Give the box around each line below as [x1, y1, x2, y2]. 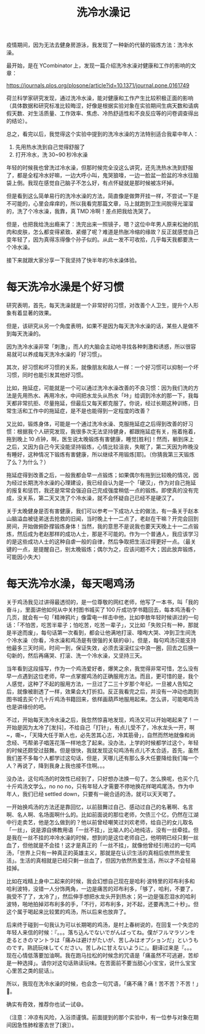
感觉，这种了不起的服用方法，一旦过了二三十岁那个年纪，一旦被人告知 [11, 680, 188, 688]
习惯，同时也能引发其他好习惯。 [6, 371, 87, 379]
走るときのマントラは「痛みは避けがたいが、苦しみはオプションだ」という [6, 937, 193, 944]
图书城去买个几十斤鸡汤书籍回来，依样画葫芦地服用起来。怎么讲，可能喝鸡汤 [6, 696, 199, 703]
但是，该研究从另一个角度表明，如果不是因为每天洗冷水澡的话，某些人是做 [6, 322, 193, 330]
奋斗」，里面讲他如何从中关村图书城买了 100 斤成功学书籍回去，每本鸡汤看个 [6, 606, 196, 614]
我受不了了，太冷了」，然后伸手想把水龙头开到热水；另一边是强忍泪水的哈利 [6, 893, 196, 900]
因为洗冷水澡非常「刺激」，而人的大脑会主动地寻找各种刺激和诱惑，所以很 [6, 343, 191, 351]
